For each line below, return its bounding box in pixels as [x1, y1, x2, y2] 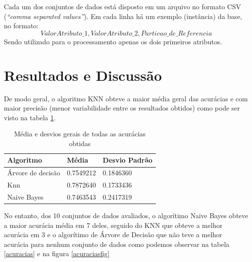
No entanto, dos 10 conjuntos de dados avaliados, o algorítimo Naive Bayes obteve [4, 210, 249, 221]
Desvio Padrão [102, 155, 152, 165]
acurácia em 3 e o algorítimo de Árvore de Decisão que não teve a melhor [4, 229, 222, 240]
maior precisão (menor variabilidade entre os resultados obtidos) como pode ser [4, 103, 240, 113]
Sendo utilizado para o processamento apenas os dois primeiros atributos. [4, 36, 222, 46]
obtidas [69, 138, 91, 148]
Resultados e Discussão [4, 65, 162, 85]
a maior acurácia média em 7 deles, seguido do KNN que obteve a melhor [4, 220, 223, 230]
